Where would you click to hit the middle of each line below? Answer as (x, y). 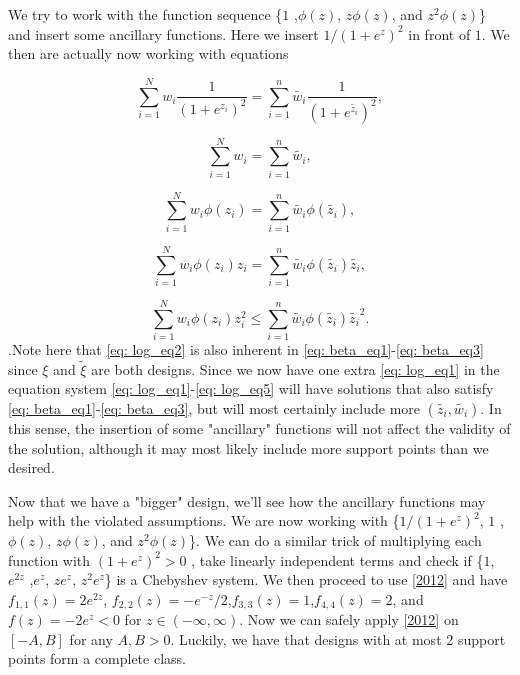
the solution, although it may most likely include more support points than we (248, 447)
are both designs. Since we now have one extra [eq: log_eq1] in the (295, 368)
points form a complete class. (97, 658)
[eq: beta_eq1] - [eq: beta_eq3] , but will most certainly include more (214, 408)
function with (49, 559)
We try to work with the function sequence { (145, 14)
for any (91, 638)
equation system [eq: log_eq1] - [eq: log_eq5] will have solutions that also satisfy (251, 388)
